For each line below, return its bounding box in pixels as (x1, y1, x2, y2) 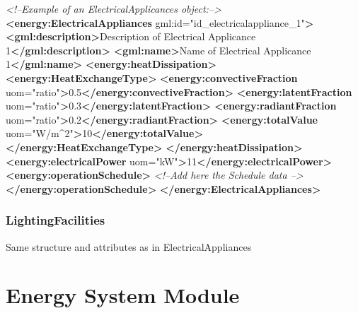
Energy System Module (6, 280, 240, 309)
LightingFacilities (6, 211, 105, 229)
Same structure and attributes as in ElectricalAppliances (6, 239, 252, 254)
